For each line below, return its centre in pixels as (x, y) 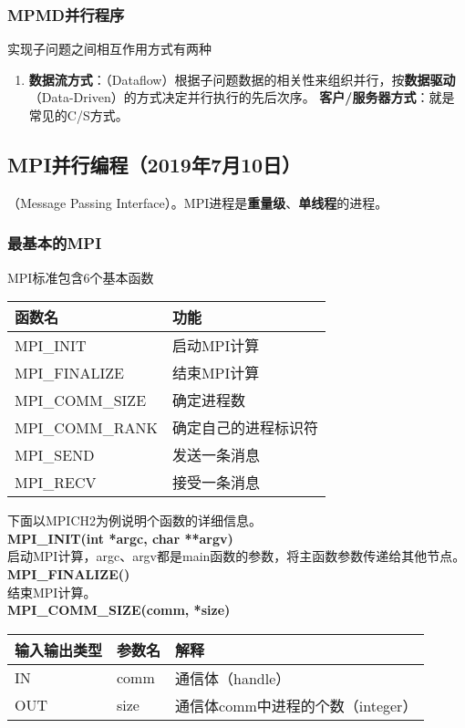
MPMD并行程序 (66, 14)
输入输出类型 (59, 650)
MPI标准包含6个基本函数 (81, 277)
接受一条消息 (216, 483)
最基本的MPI (55, 243)
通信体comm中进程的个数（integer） (296, 705)
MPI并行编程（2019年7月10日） (155, 164)
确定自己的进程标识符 (245, 428)
